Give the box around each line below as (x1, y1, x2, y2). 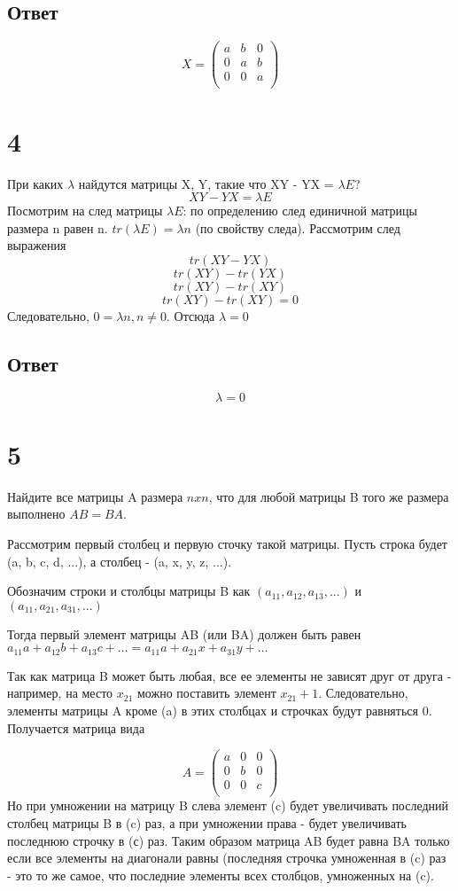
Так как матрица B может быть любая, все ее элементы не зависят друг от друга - (7, 666, 452, 684)
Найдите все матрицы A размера (7, 487, 183, 505)
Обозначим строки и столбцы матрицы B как (7, 582, 251, 600)
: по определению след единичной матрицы (182, 201, 418, 220)
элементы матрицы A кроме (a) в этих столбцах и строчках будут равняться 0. (7, 701, 432, 720)
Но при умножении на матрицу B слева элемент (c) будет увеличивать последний (7, 796, 449, 815)
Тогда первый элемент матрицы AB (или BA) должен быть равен (7, 624, 361, 643)
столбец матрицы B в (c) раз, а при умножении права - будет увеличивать (7, 813, 407, 832)
